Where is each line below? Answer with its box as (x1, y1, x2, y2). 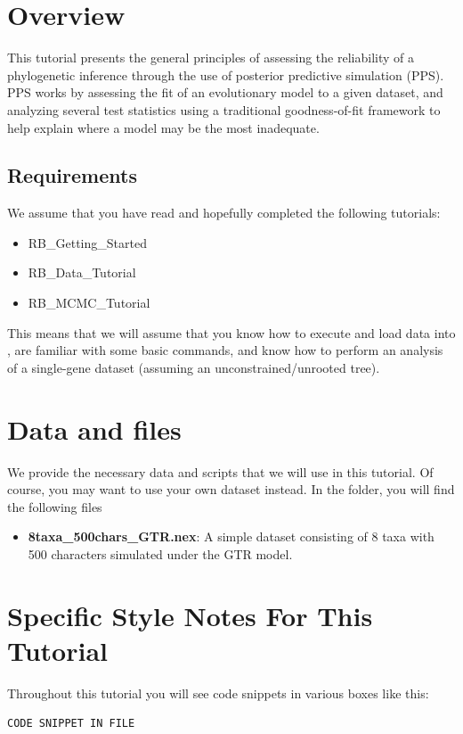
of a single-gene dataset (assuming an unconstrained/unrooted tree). (7, 358, 380, 376)
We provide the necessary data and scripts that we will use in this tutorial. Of (7, 462, 434, 481)
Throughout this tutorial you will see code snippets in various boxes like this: (7, 683, 429, 702)
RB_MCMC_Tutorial (28, 293, 150, 312)
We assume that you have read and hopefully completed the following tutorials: (7, 203, 441, 222)
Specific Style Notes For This (7, 597, 373, 633)
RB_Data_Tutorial (28, 263, 136, 282)
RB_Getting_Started (28, 233, 147, 252)
